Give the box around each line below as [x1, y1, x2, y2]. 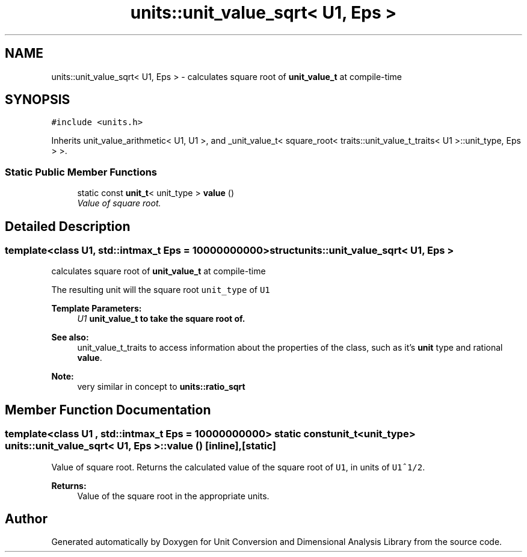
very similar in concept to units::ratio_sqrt [77, 381, 245, 392]
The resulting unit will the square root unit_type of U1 [51, 285, 270, 295]
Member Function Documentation [5, 402, 211, 417]
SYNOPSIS [5, 92, 70, 108]
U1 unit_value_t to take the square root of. [77, 313, 245, 324]
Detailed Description [5, 218, 131, 234]
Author [5, 511, 48, 527]
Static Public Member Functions [5, 165, 158, 178]
